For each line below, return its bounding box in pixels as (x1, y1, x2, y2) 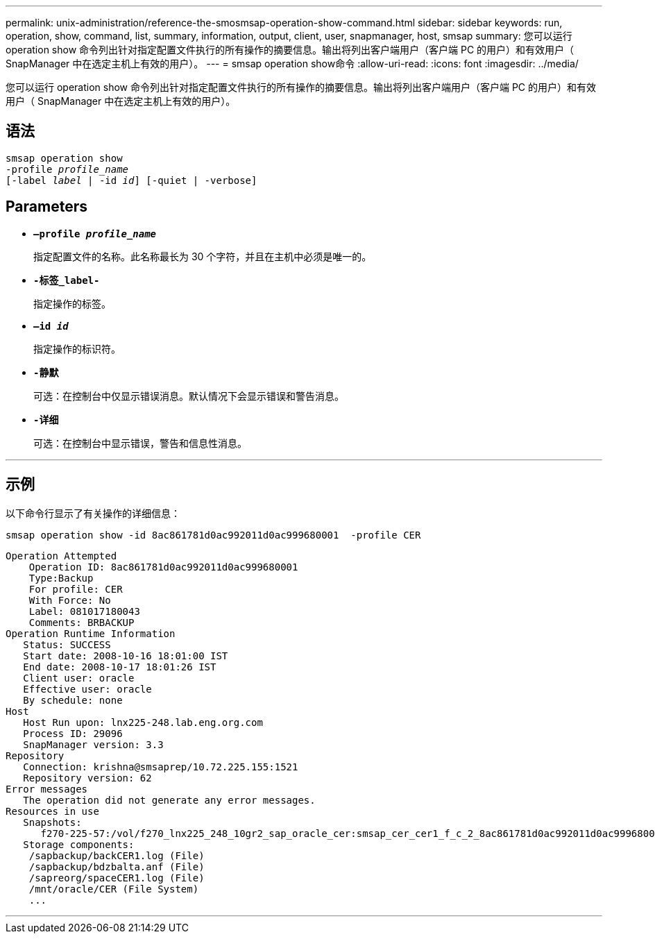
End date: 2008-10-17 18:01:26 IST (23, 661, 216, 672)
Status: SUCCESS (23, 638, 111, 650)
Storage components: (23, 838, 135, 850)
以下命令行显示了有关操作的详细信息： (6, 507, 180, 519)
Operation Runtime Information (6, 627, 176, 639)
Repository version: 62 (23, 772, 152, 784)
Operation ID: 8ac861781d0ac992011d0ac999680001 (28, 561, 298, 573)
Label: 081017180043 (28, 605, 140, 617)
